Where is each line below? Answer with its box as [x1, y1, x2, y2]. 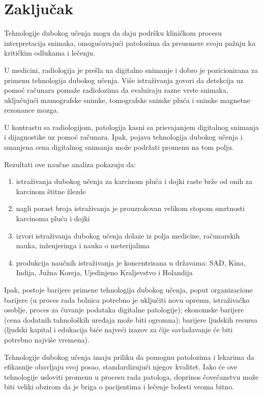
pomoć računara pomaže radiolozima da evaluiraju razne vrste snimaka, [4, 85, 228, 95]
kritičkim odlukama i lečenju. [4, 47, 95, 58]
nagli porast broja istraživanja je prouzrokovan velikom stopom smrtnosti [16, 203, 245, 214]
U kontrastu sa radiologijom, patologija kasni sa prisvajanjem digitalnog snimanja [4, 121, 259, 132]
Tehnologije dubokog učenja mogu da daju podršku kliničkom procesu [4, 28, 222, 38]
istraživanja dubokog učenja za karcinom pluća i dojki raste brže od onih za [16, 176, 253, 187]
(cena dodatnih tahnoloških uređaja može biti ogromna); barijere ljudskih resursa [4, 314, 258, 325]
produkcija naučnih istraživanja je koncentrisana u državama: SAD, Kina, [16, 257, 246, 268]
